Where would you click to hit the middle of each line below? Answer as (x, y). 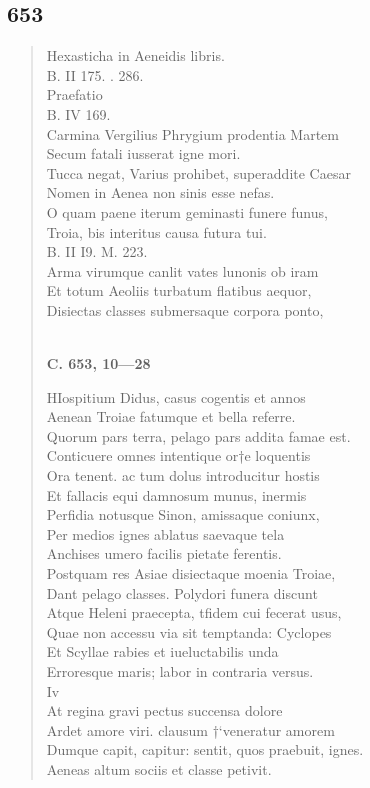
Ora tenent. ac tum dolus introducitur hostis (183, 475)
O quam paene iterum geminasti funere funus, (187, 211)
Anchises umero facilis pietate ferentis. (164, 553)
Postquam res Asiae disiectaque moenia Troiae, (191, 573)
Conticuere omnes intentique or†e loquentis (178, 455)
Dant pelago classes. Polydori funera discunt (182, 592)
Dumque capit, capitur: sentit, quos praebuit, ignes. (205, 749)
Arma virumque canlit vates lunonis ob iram (182, 270)
